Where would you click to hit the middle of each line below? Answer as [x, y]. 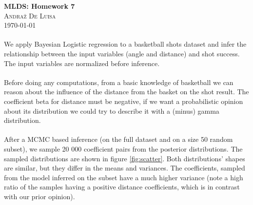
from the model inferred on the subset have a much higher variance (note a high [124, 177]
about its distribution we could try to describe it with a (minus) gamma [112, 111]
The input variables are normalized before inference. [82, 63]
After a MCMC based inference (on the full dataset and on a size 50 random [118, 139]
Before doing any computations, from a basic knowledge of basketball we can [119, 82]
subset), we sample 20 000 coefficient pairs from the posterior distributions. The [123, 148]
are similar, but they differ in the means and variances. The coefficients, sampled [125, 168]
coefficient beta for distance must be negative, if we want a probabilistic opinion [124, 101]
